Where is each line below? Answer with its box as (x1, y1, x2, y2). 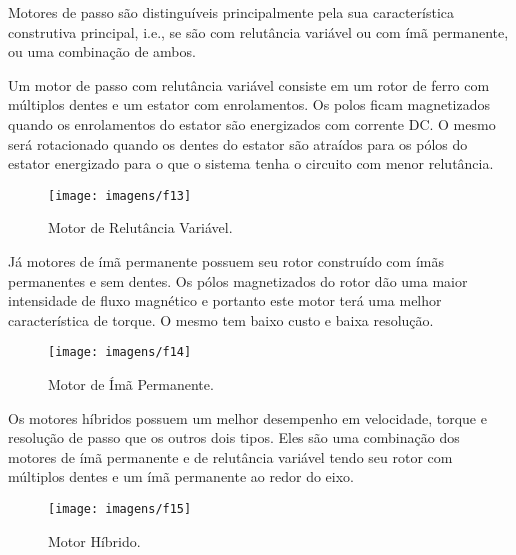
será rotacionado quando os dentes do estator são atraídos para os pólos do (8, 133, 468, 154)
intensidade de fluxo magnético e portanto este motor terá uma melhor (8, 290, 442, 311)
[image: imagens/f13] (48, 188, 192, 203)
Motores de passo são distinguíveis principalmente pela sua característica (8, 2, 455, 22)
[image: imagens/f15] (48, 502, 192, 516)
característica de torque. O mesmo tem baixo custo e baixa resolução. (8, 309, 434, 330)
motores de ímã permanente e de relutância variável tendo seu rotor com (8, 446, 453, 467)
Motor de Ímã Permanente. (48, 374, 214, 395)
